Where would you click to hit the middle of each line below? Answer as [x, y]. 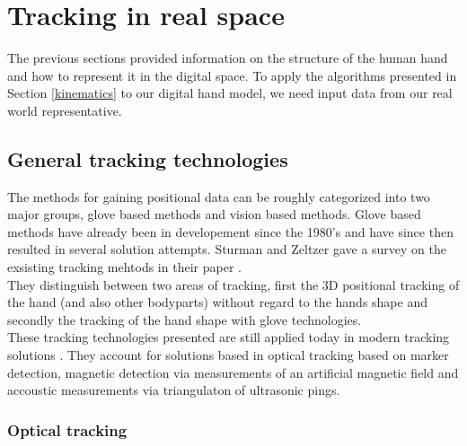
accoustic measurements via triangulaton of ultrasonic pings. [174, 390]
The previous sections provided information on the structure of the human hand [228, 58]
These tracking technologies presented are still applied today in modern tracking [229, 337]
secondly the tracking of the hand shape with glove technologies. [185, 319]
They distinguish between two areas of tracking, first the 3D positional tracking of [233, 284]
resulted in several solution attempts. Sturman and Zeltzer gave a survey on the [227, 249]
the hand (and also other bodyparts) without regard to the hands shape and [217, 302]
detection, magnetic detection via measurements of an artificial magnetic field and [233, 372]
